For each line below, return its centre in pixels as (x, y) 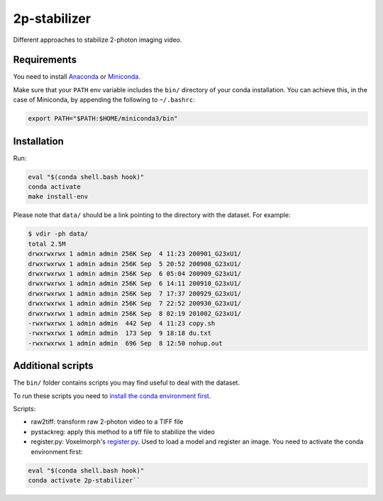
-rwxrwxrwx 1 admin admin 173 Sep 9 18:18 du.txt (120, 333)
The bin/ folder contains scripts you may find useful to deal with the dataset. (127, 382)
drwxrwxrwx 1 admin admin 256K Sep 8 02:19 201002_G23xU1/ (135, 313)
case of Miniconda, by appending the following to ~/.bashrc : (104, 100)
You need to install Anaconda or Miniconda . (77, 77)
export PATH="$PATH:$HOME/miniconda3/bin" (103, 119)
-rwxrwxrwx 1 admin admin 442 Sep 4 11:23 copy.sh (122, 323)
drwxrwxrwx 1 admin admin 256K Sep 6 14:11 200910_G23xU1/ (135, 283)
